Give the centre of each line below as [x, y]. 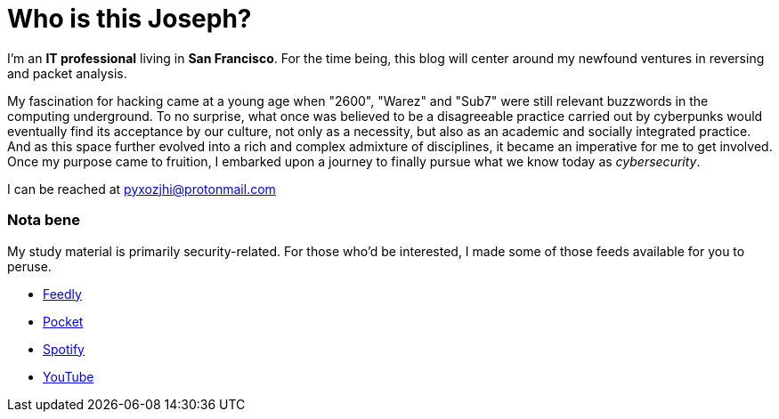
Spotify [64, 349]
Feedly [62, 294]
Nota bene [44, 220]
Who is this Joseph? [130, 19]
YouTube [69, 376]
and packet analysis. [67, 73]
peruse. [29, 266]
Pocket [63, 321]
